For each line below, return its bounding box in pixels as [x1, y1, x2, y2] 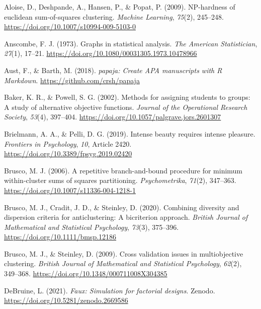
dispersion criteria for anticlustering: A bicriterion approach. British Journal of [4, 212, 248, 222]
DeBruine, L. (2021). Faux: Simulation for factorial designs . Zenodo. [4, 285, 215, 295]
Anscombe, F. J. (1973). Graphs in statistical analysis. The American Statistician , [4, 38, 257, 48]
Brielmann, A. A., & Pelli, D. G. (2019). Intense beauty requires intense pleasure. [4, 128, 255, 139]
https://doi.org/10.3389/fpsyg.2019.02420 [4, 148, 132, 159]
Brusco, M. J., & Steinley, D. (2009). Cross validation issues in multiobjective [4, 248, 243, 259]
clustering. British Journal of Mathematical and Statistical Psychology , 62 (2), [4, 258, 242, 269]
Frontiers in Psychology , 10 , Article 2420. [4, 138, 132, 149]
